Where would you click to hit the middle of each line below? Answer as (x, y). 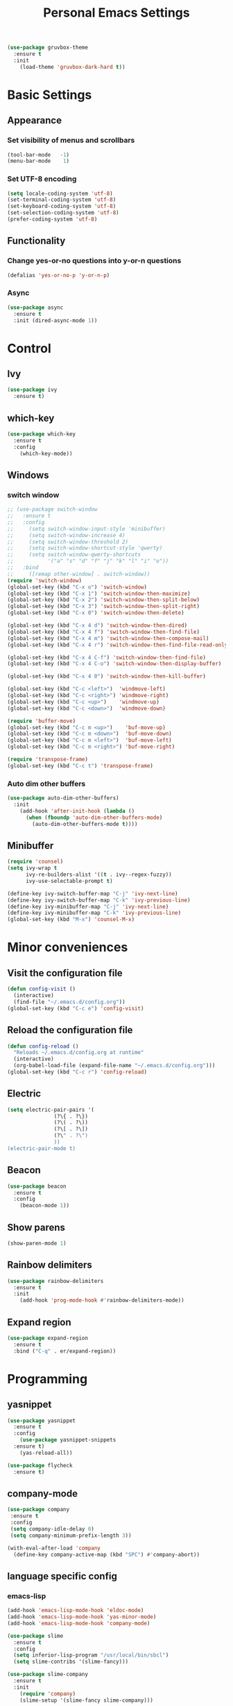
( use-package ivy (32, 390)
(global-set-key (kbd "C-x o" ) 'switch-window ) (77, 587)
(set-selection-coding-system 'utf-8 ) (63, 213)
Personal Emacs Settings (116, 13)
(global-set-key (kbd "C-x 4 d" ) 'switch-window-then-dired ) (97, 625)
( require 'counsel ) (35, 862)
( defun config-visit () (42, 989)
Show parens (36, 1227)
